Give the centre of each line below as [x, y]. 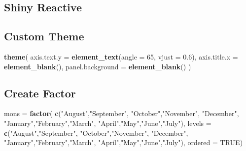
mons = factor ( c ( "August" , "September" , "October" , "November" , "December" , [122, 113]
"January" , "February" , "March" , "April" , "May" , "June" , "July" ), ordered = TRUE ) [123, 142]
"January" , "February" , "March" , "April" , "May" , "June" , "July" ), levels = [108, 123]
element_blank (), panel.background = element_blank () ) [98, 66]
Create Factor [40, 93]
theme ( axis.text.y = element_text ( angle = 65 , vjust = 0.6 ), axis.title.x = [121, 56]
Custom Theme [44, 36]
